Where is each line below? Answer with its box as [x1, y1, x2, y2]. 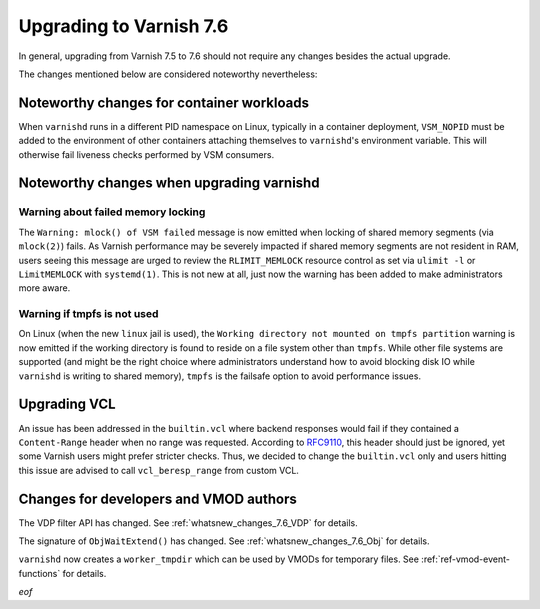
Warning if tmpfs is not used [18, 307, 159, 321]
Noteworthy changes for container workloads [18, 94, 310, 111]
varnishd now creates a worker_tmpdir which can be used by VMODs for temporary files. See [18, 553, 420, 565]
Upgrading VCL [18, 396, 116, 413]
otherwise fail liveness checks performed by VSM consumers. [18, 148, 275, 160]
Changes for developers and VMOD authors [18, 490, 297, 507]
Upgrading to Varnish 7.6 [18, 15, 229, 37]
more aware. [18, 282, 71, 294]
